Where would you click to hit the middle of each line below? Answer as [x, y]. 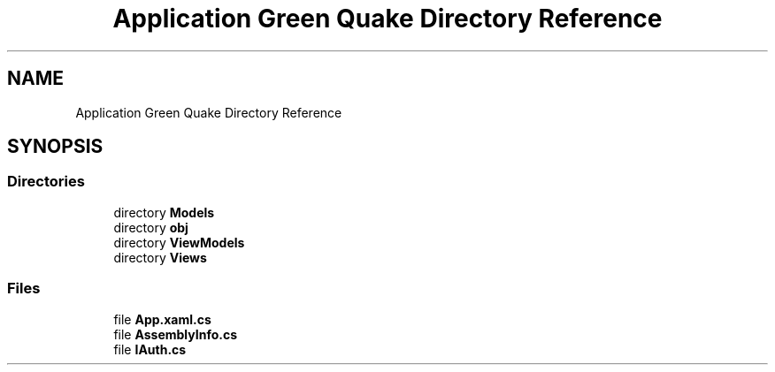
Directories [46, 182]
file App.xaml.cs [162, 319]
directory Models [164, 212]
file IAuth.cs [150, 349]
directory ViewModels [179, 242]
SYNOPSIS [55, 147]
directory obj [151, 227]
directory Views [160, 257]
